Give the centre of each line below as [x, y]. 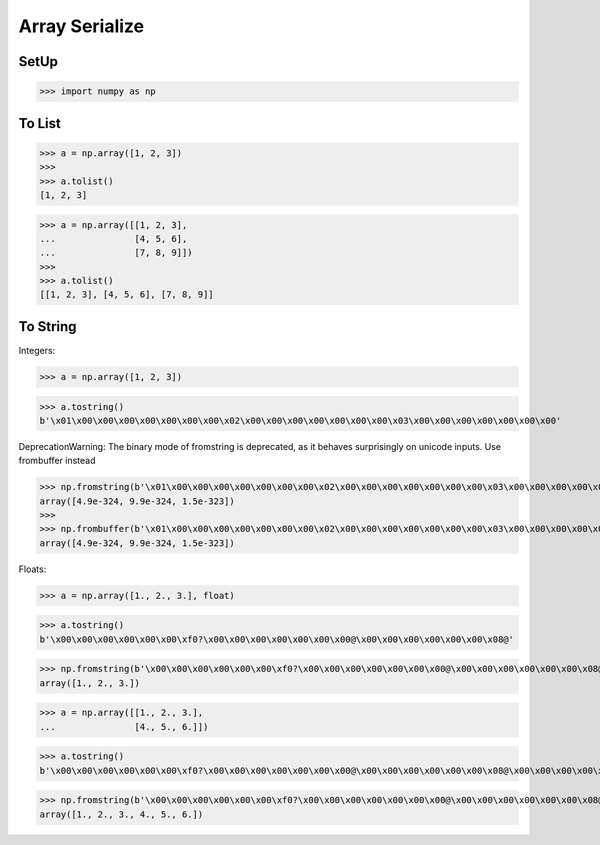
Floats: [32, 569]
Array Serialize [81, 26]
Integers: [37, 350]
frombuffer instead [57, 461]
